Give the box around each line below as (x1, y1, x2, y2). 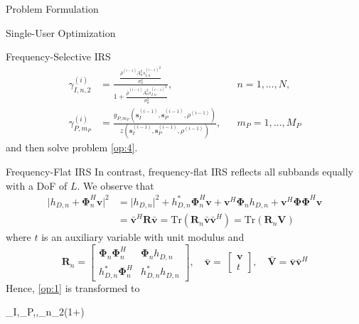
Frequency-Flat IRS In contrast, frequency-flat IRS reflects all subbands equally (6, 163, 353, 178)
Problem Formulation (6, 1, 99, 16)
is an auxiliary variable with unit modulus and (41, 229, 245, 244)
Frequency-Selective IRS (6, 49, 111, 64)
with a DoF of (6, 178, 68, 193)
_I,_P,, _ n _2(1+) (6, 304, 85, 319)
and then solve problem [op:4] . (6, 140, 138, 155)
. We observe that (77, 178, 154, 193)
